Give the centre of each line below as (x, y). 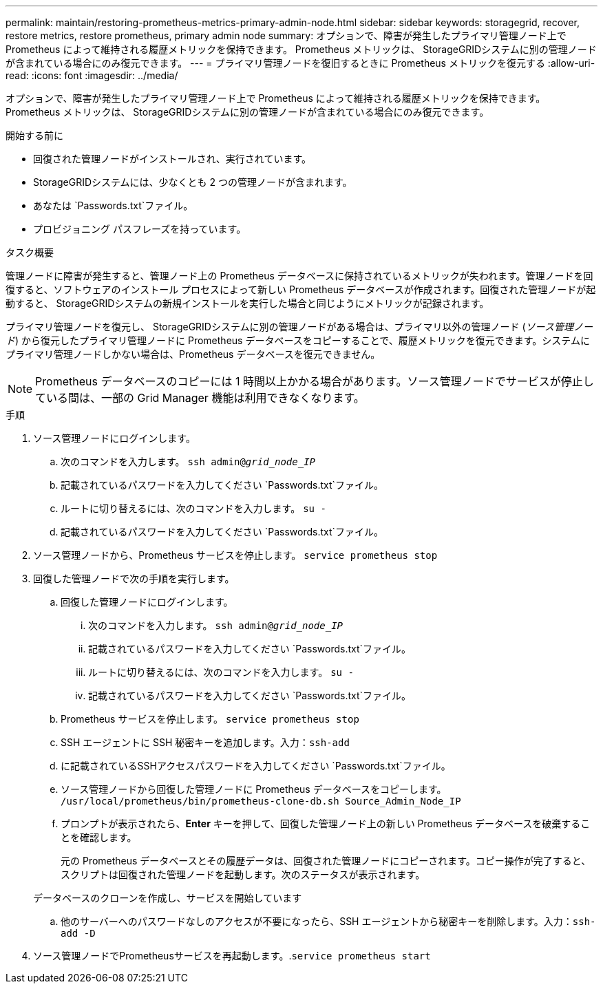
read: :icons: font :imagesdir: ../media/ (92, 75)
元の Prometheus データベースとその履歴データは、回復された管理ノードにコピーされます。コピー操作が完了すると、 (326, 861)
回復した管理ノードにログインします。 (147, 602)
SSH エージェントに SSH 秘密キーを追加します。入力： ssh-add (205, 742)
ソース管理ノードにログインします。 (114, 438)
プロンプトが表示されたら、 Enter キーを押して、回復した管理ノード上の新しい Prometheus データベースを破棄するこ (326, 823)
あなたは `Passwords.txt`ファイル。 (113, 205)
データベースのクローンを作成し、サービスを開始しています (168, 898)
